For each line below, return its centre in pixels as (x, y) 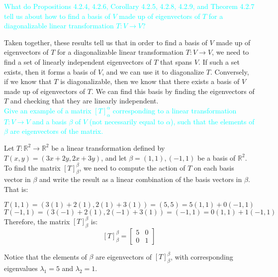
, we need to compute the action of (132, 167)
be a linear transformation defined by (108, 147)
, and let (114, 157)
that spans (176, 61)
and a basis (49, 121)
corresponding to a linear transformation (175, 110)
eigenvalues (21, 268)
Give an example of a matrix (48, 110)
